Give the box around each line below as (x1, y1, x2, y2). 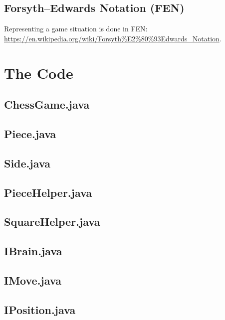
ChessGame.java (4, 97, 90, 112)
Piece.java (4, 126, 56, 141)
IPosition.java (4, 302, 76, 317)
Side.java (4, 155, 50, 170)
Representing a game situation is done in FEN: (4, 23, 148, 34)
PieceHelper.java (4, 184, 92, 200)
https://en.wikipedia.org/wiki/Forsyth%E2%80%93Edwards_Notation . (4, 33, 222, 43)
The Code (4, 62, 73, 83)
